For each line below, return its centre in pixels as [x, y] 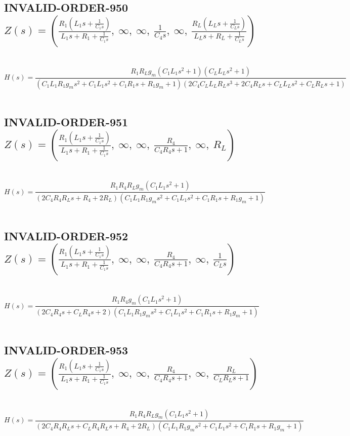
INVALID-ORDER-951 [66, 121]
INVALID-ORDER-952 [66, 235]
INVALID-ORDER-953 [66, 350]
